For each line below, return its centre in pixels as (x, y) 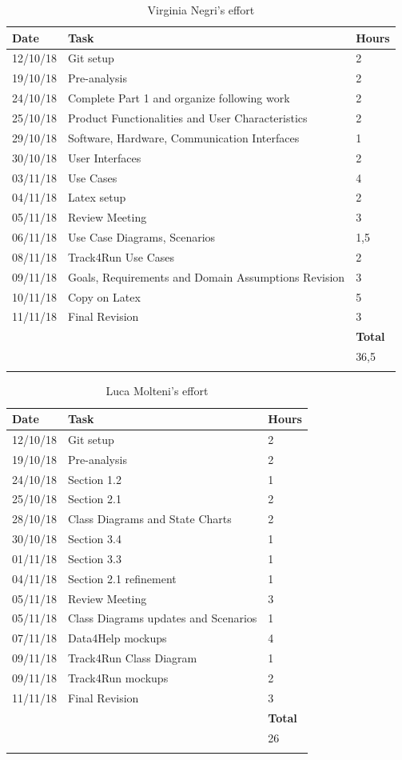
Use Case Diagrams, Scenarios (142, 237)
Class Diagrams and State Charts (150, 519)
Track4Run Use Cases (121, 256)
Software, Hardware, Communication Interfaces (184, 137)
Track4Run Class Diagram (133, 658)
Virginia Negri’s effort (201, 10)
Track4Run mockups (118, 678)
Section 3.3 (95, 558)
